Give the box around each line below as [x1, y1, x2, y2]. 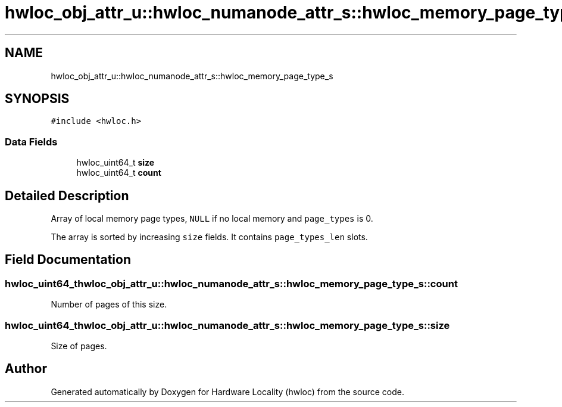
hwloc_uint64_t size [76, 157, 155, 168]
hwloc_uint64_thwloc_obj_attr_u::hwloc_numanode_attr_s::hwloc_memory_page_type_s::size [5, 319, 450, 331]
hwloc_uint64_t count [76, 167, 161, 178]
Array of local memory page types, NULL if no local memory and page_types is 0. [51, 213, 373, 224]
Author [5, 361, 47, 377]
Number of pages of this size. [51, 299, 167, 310]
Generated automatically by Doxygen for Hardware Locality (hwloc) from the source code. [51, 386, 404, 397]
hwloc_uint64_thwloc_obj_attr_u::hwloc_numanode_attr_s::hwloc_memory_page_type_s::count [5, 277, 458, 290]
